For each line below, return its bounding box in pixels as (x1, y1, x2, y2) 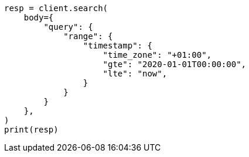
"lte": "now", (103, 69, 168, 78)
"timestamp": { (83, 41, 152, 50)
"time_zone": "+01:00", (103, 50, 212, 60)
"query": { (43, 22, 93, 32)
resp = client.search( (4, 4, 108, 13)
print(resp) (4, 125, 59, 134)
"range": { (63, 32, 113, 41)
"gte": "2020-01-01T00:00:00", (103, 60, 247, 69)
